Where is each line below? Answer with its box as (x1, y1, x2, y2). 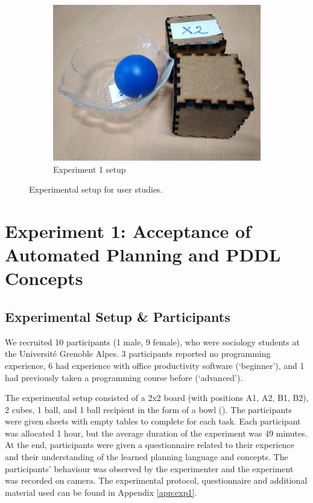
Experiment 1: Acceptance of (5, 218, 251, 243)
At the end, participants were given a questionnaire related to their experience (5, 438, 294, 451)
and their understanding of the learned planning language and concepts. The (5, 450, 288, 463)
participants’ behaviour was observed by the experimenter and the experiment (5, 462, 294, 475)
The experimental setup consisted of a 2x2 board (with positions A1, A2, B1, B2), (5, 391, 309, 404)
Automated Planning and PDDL (5, 242, 281, 267)
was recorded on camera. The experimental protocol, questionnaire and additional (5, 474, 308, 487)
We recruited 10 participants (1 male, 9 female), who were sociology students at (5, 335, 300, 348)
